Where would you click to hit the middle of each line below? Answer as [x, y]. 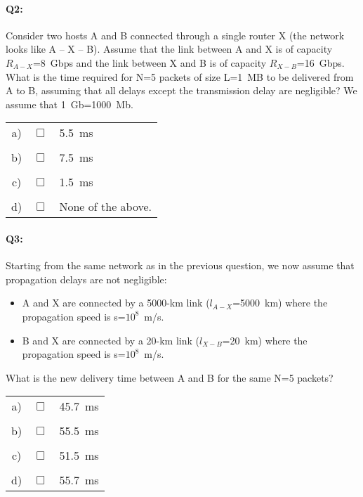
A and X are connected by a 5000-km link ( [116, 303]
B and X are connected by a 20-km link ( [111, 340]
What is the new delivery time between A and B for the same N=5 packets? [170, 377]
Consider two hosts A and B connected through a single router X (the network [175, 35]
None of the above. [106, 207]
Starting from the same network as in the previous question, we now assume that [180, 265]
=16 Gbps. [321, 62]
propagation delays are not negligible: [86, 279]
